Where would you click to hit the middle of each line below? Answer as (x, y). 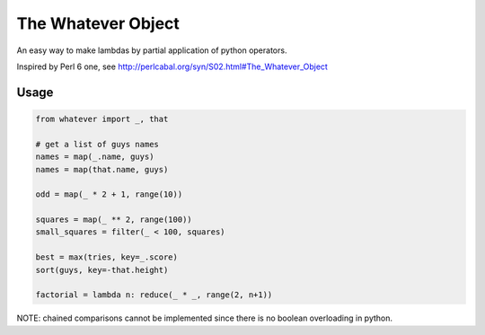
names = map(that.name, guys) (102, 169)
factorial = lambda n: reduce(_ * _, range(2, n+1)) (154, 295)
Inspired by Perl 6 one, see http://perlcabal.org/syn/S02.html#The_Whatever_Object (172, 66)
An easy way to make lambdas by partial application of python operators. (152, 50)
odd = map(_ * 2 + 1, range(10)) (109, 194)
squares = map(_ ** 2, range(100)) (114, 220)
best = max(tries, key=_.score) (107, 257)
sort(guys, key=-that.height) (102, 270)
